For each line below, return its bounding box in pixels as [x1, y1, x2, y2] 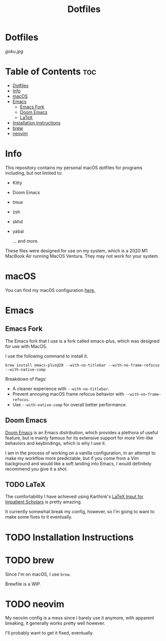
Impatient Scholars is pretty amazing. [5, 499, 82, 505]
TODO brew [5, 554, 54, 566]
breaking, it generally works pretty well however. [5, 620, 105, 626]
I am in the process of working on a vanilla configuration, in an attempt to [5, 450, 156, 456]
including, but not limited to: [5, 170, 63, 176]
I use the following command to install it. [5, 353, 88, 359]
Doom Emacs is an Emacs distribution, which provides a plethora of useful [5, 429, 158, 435]
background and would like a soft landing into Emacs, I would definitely [5, 460, 151, 466]
